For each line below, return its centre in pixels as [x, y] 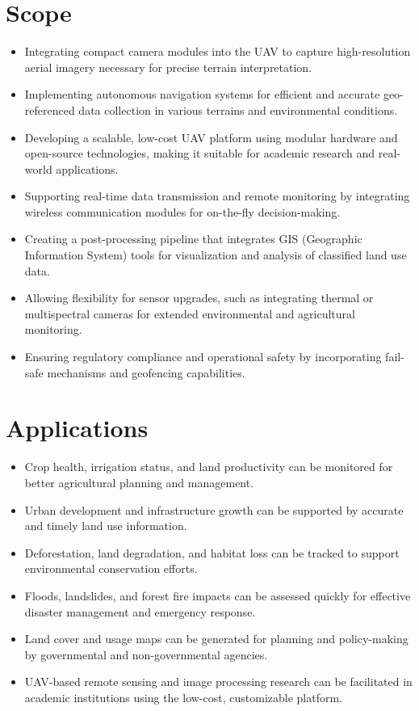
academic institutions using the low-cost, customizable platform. [183, 697]
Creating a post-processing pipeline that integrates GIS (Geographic [193, 239]
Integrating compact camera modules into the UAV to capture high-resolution [218, 51]
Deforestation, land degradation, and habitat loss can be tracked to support [212, 552]
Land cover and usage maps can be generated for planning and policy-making [216, 639]
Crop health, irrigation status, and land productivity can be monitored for [209, 467]
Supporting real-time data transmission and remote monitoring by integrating [217, 196]
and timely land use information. [106, 526]
